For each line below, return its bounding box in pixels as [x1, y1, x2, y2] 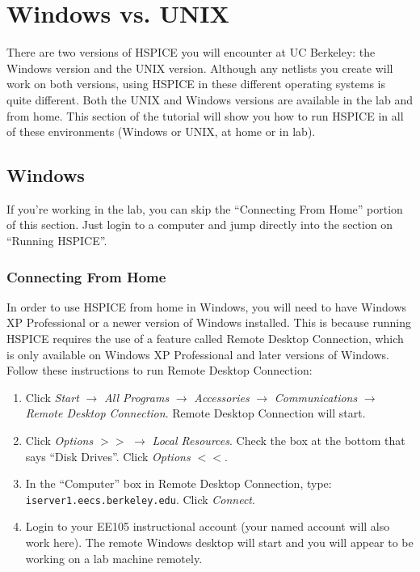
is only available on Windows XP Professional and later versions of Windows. [6, 345, 389, 362]
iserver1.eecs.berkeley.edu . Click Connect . [25, 490, 255, 507]
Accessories [194, 388, 250, 405]
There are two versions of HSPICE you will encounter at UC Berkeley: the [6, 44, 376, 61]
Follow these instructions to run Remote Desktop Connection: [6, 362, 313, 379]
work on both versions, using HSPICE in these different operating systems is [6, 75, 385, 92]
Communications [274, 388, 358, 405]
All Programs [103, 388, 170, 405]
